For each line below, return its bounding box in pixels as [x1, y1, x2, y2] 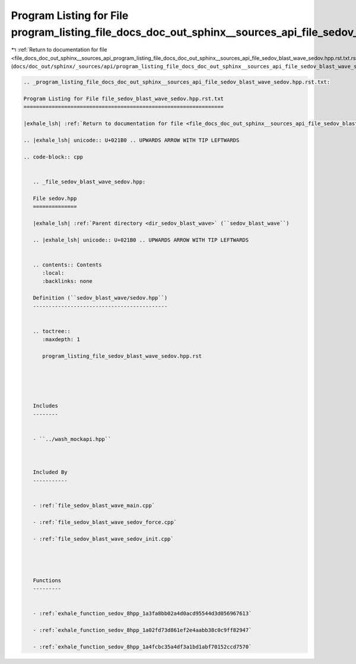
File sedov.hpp [33, 195, 77, 202]
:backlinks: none [42, 278, 93, 285]
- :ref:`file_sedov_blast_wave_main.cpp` [33, 502, 155, 509]
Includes [33, 402, 59, 409]
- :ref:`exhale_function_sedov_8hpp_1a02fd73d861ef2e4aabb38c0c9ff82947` [33, 627, 252, 633]
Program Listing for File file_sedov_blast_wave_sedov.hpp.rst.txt [23, 95, 224, 102]
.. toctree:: [33, 328, 71, 335]
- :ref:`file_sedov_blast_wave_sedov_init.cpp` [33, 535, 174, 542]
